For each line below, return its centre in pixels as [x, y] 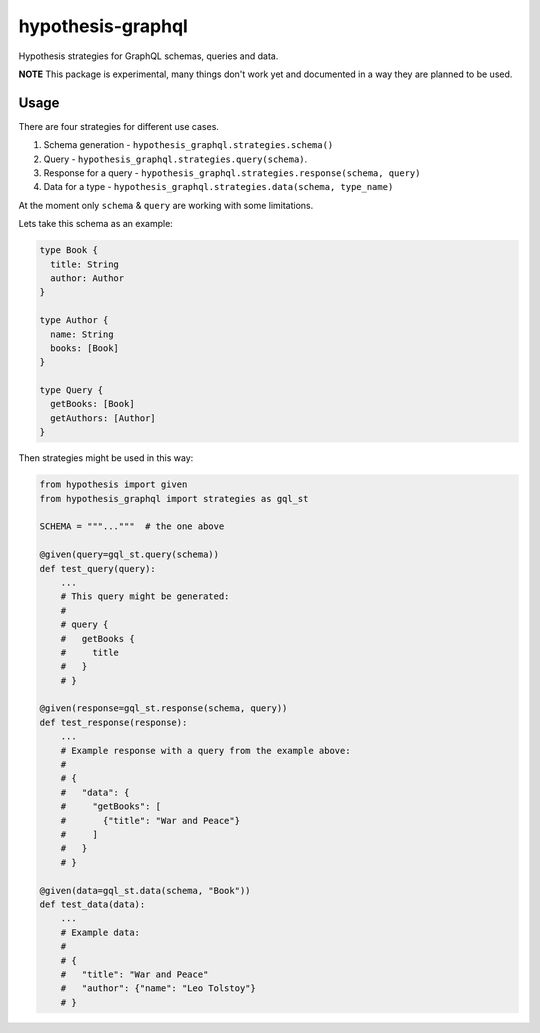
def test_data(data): [92, 904]
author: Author [87, 278]
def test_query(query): [98, 568]
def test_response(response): [113, 722]
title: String [85, 264]
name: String [82, 334]
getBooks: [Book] [92, 404]
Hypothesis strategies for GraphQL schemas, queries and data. [148, 56]
